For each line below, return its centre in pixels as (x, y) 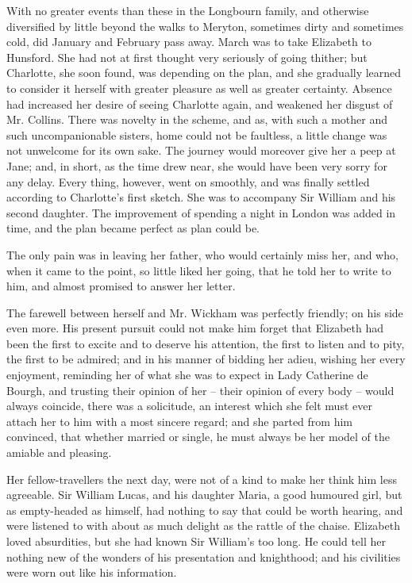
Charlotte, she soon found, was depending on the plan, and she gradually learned (204, 73)
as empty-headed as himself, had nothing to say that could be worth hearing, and (205, 510)
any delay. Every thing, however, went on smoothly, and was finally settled (188, 181)
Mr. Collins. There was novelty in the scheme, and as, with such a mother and (197, 119)
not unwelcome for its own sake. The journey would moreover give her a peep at (201, 150)
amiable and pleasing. (59, 453)
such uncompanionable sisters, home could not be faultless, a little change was (197, 134)
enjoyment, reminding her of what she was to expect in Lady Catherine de (187, 375)
